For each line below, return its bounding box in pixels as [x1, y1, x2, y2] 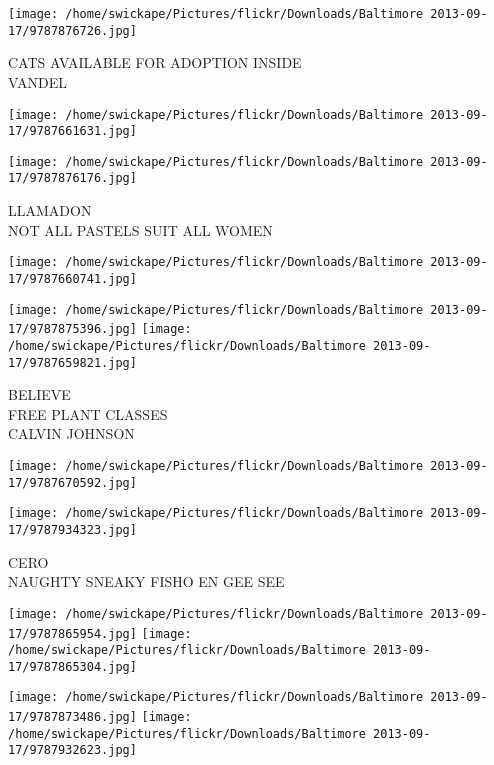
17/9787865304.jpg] [8, 659, 137, 674]
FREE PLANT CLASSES [8, 403, 168, 424]
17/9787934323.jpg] [8, 523, 137, 537]
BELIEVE [8, 384, 71, 405]
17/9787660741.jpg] [8, 271, 137, 286]
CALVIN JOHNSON [8, 423, 135, 444]
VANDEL [8, 71, 67, 92]
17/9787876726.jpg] [8, 23, 137, 38]
